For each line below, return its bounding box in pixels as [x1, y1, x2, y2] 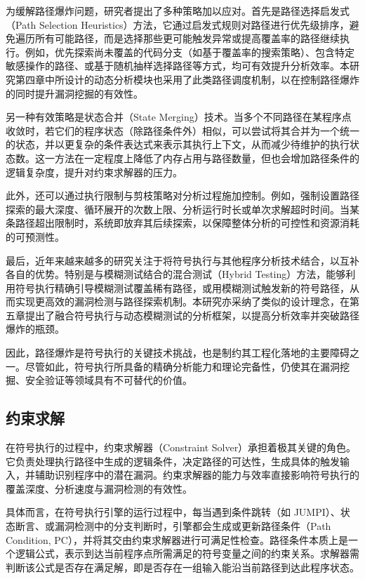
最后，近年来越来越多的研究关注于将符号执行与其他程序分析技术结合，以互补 [6, 253, 359, 267]
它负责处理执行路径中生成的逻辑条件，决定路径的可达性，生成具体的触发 [6, 453, 340, 468]
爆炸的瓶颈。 [6, 321, 65, 336]
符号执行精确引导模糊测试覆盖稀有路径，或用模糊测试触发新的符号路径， [15, 280, 350, 295]
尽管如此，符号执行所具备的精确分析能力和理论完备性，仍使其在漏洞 [25, 359, 340, 373]
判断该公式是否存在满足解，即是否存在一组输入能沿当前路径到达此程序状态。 [6, 559, 359, 574]
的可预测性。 [6, 229, 65, 244]
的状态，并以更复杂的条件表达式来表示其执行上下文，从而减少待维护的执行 [6, 137, 350, 152]
